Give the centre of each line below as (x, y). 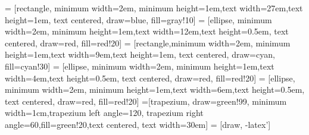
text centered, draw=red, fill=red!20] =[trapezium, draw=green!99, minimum (146, 101)
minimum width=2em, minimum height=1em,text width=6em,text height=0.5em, (155, 90)
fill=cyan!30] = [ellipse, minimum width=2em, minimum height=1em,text (140, 66)
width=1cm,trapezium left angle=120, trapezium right (104, 113)
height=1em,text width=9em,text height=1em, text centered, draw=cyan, (140, 54)
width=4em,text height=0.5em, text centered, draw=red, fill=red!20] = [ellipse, (150, 78)
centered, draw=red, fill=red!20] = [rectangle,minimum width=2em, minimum (148, 43)
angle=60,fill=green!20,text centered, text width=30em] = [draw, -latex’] (138, 124)
